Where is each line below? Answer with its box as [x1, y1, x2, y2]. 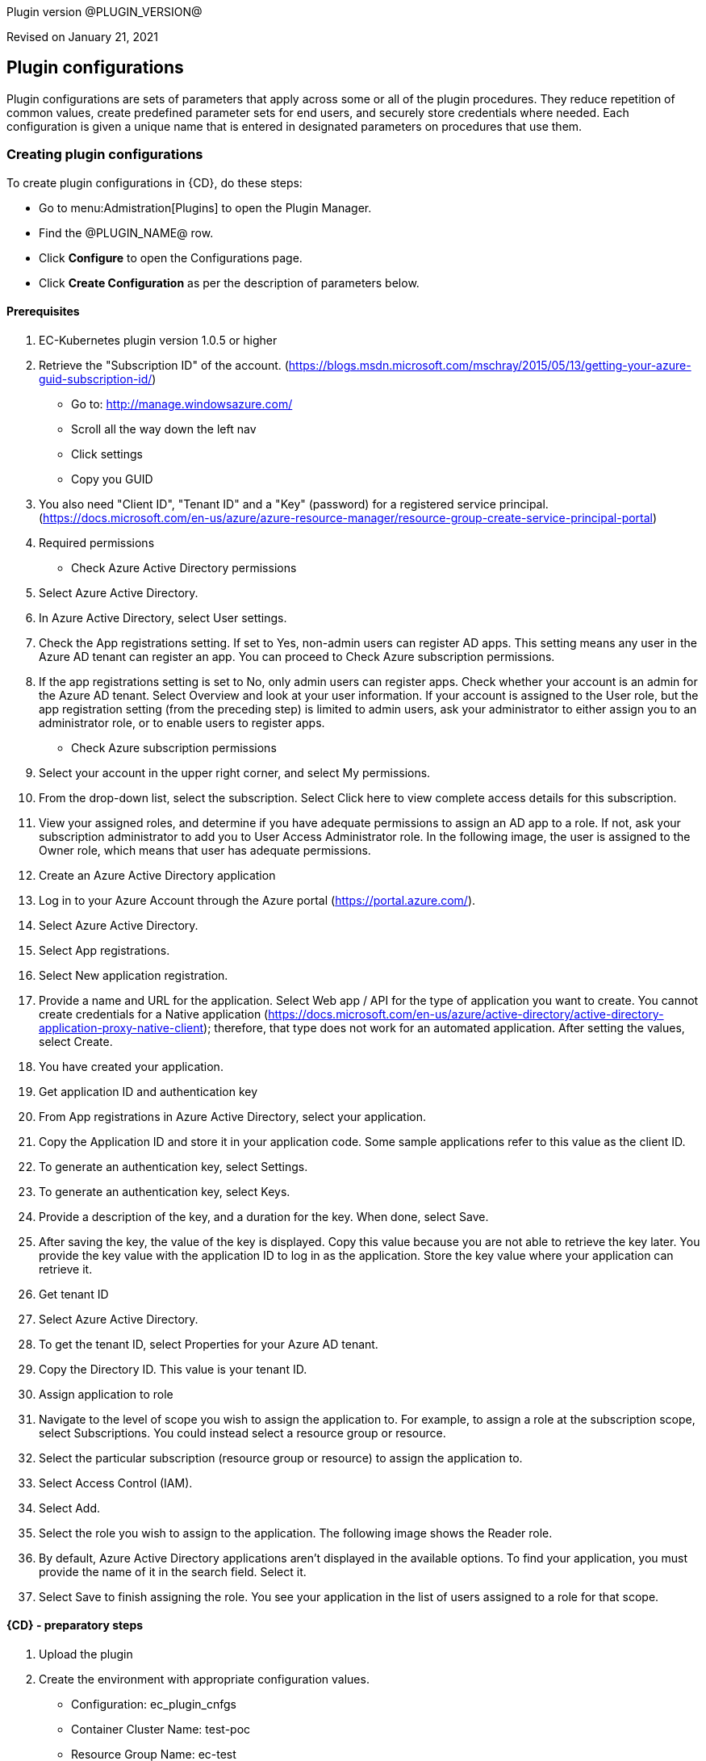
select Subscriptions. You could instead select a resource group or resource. [39, 1425, 446, 1440]
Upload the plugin [39, 1647, 133, 1662]
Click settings [71, 446, 143, 461]
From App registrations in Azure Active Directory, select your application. [39, 1109, 426, 1123]
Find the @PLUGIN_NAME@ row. [39, 225, 214, 240]
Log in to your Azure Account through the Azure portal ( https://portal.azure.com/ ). [39, 893, 476, 907]
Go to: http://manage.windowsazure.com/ [71, 396, 293, 411]
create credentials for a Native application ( [39, 1006, 269, 1021]
